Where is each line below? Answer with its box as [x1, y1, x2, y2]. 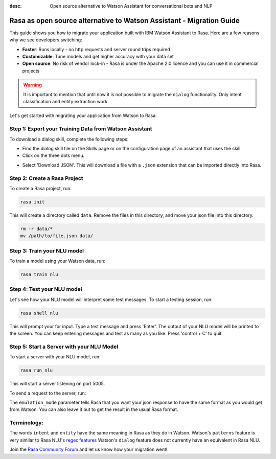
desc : [9, 3, 22, 9]
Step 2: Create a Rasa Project [9, 174, 84, 181]
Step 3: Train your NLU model [9, 247, 84, 254]
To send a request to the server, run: [9, 390, 86, 396]
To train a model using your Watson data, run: [9, 258, 106, 264]
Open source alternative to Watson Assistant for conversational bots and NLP [50, 3, 213, 9]
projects [22, 67, 40, 74]
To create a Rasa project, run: [9, 185, 72, 191]
